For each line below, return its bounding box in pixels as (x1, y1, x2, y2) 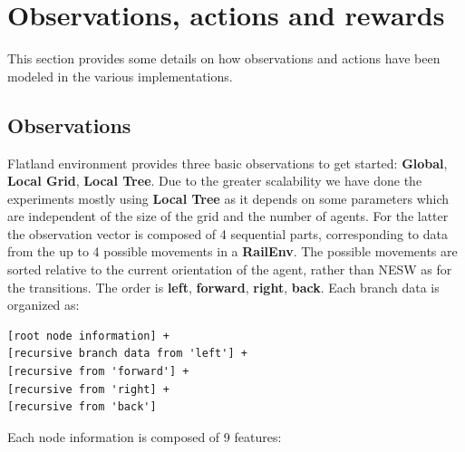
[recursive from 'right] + (7, 382, 170, 396)
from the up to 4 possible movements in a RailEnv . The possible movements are (7, 242, 458, 261)
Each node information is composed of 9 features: (7, 427, 282, 446)
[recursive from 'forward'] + (7, 365, 189, 379)
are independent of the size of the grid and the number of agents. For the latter (7, 207, 449, 226)
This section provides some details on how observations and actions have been (7, 49, 441, 68)
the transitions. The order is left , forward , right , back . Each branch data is (7, 277, 440, 296)
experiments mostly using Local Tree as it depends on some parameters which (7, 188, 450, 207)
